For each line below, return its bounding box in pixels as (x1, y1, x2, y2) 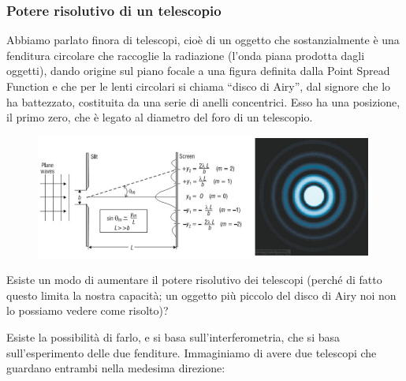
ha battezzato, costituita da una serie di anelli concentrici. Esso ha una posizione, (6, 93, 400, 110)
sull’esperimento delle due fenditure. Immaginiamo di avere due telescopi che (6, 344, 377, 360)
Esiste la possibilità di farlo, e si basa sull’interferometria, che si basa (6, 328, 340, 345)
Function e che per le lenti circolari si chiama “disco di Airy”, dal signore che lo (6, 78, 391, 94)
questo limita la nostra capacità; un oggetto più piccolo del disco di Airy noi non (6, 286, 397, 303)
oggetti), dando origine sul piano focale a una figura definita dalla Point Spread (6, 62, 390, 79)
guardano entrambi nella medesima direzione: (6, 360, 225, 376)
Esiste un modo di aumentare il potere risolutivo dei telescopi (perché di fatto (6, 271, 382, 288)
